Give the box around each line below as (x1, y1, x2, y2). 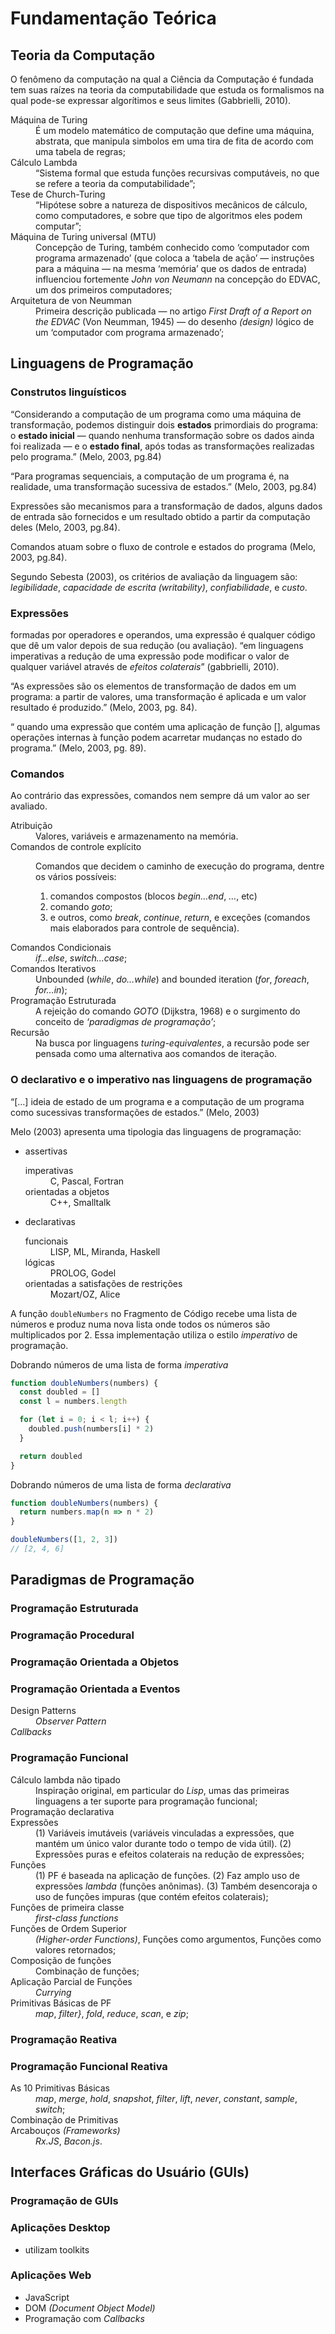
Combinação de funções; (35, 1965, 140, 1977)
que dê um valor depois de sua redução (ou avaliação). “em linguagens (10, 639, 304, 651)
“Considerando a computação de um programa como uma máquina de (10, 408, 302, 420)
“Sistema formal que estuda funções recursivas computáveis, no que (35, 167, 320, 179)
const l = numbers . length (19, 1397, 128, 1407)
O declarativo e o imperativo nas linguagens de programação (10, 1073, 313, 1087)
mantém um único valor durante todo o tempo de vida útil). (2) (35, 1837, 292, 1849)
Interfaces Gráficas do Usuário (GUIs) (10, 2164, 250, 2181)
